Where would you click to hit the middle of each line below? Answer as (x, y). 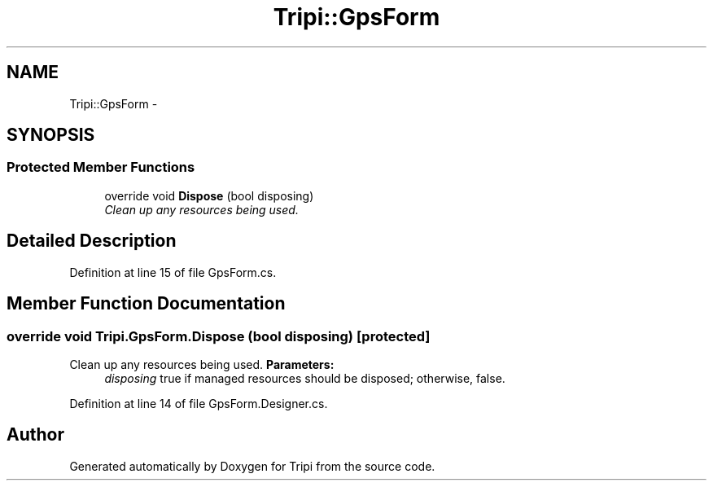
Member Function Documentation (146, 304)
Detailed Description (92, 241)
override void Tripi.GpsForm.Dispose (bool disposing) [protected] (219, 336)
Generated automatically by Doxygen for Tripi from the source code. (252, 466)
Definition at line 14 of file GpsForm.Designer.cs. (199, 403)
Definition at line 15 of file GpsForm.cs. (173, 272)
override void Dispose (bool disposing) (209, 195)
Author (35, 435)
